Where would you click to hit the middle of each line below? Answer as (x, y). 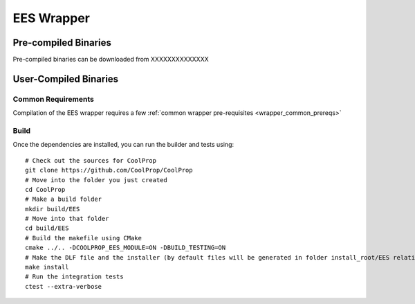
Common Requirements (54, 99)
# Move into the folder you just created (96, 180)
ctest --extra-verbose (64, 286)
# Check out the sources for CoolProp (91, 160)
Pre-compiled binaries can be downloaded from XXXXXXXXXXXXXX (111, 60)
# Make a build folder (64, 199)
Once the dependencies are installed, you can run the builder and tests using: (123, 145)
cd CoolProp (45, 189)
